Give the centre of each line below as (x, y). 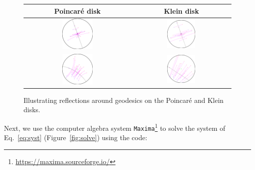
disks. (32, 109)
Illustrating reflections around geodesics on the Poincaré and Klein (124, 100)
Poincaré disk (77, 11)
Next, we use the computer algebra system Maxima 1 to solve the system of (115, 127)
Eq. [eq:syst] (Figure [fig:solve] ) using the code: (76, 137)
